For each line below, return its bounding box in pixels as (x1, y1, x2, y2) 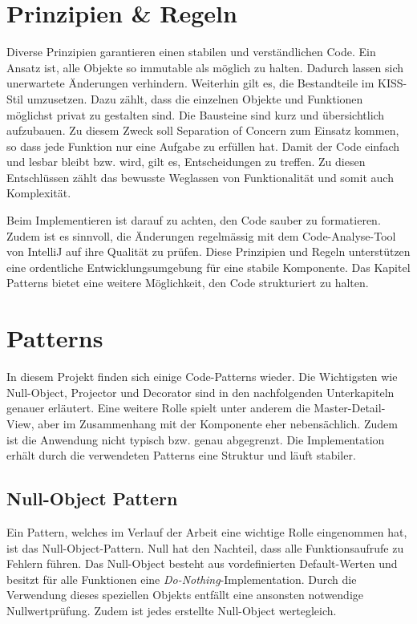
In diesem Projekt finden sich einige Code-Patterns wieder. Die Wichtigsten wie (6, 368, 398, 385)
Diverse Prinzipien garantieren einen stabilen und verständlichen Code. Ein (6, 43, 376, 60)
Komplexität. (6, 184, 71, 201)
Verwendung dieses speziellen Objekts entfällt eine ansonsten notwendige (6, 586, 363, 603)
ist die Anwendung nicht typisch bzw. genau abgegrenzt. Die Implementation (6, 431, 385, 448)
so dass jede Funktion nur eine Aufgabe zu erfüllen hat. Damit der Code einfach (6, 137, 399, 154)
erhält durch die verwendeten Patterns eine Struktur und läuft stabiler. (6, 447, 356, 464)
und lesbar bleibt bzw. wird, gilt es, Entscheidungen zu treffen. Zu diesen (6, 153, 366, 170)
